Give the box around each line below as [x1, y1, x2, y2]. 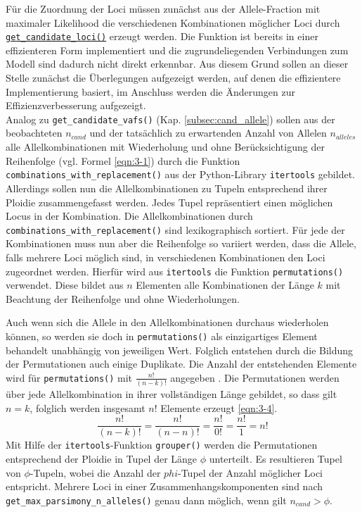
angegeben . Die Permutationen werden [170, 370, 340, 385]
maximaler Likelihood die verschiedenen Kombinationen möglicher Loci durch [6, 15, 340, 30]
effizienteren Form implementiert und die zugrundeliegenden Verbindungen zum [6, 42, 349, 57]
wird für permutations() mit [6, 370, 133, 385]
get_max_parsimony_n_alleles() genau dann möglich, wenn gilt [6, 492, 287, 507]
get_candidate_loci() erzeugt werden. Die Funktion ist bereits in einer [6, 29, 318, 44]
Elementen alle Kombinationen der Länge [136, 277, 314, 292]
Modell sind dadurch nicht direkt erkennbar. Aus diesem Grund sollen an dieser [6, 56, 349, 71]
